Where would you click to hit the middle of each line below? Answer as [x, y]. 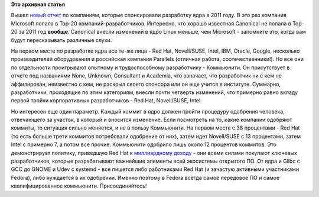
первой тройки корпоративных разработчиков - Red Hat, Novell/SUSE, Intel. [106, 101]
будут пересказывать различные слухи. [61, 40]
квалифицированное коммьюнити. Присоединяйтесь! [79, 186]
